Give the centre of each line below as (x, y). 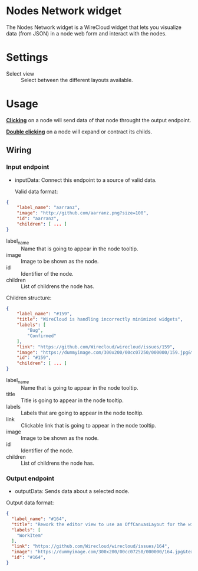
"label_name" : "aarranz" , (49, 208)
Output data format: (30, 503)
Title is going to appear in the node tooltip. (72, 400)
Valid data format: (36, 191)
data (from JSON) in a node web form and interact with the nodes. (86, 33)
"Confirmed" (42, 336)
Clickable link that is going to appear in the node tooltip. (88, 425)
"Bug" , (35, 331)
